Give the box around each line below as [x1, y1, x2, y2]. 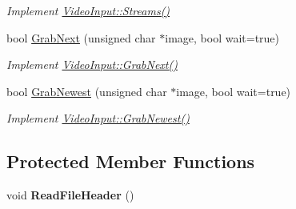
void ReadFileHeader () [6, 187, 134, 203]
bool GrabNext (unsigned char [6, 29, 156, 46]
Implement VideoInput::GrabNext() [6, 56, 178, 73]
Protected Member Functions [6, 149, 255, 174]
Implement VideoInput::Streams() [6, 2, 170, 18]
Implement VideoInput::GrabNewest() [6, 110, 190, 127]
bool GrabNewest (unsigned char [6, 82, 167, 99]
